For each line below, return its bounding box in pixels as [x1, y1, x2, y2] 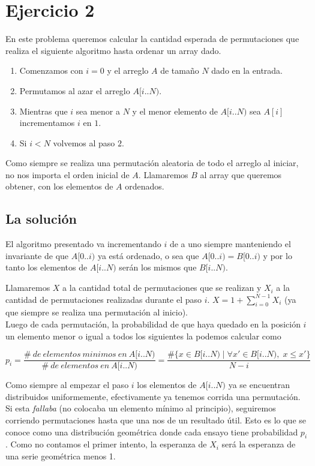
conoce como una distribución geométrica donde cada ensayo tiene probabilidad [5, 425, 298, 438]
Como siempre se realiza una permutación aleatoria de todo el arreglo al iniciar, [5, 157, 299, 169]
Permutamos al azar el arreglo [19, 84, 130, 97]
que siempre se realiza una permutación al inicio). [5, 306, 188, 318]
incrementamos [19, 116, 75, 129]
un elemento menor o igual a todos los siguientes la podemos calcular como [5, 329, 281, 342]
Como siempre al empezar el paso [5, 378, 129, 391]
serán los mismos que [119, 261, 197, 273]
